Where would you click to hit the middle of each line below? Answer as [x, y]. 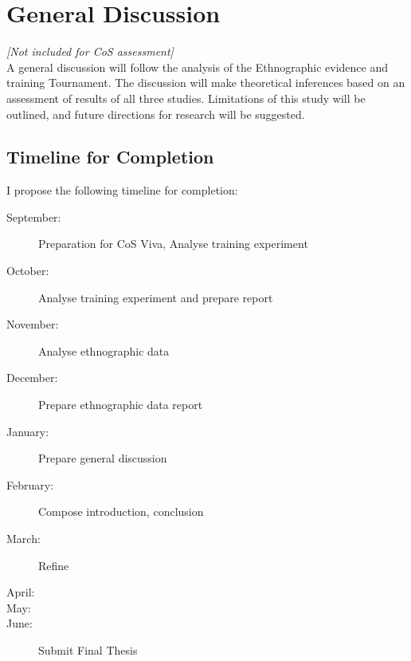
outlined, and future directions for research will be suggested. [156, 114]
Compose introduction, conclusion [121, 511]
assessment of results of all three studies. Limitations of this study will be [186, 98]
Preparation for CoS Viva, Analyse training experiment [173, 244]
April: [21, 592]
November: [33, 324]
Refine [54, 565]
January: [28, 431]
